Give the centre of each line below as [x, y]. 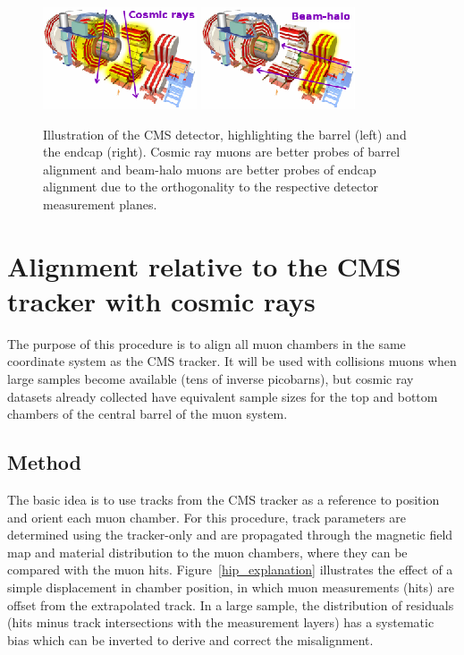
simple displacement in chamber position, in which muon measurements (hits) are [231, 587]
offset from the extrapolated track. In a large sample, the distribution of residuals [231, 604]
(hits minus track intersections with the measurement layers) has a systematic [221, 622]
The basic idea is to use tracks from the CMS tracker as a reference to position [224, 500]
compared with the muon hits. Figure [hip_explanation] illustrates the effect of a [230, 570]
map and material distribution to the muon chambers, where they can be [207, 552]
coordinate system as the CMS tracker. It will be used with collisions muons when [232, 361]
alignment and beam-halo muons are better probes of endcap [210, 169]
